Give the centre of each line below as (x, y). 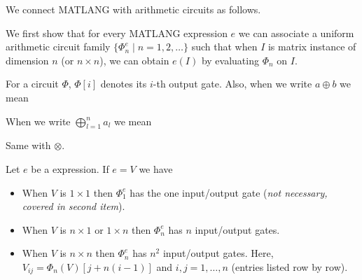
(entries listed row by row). (290, 266)
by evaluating (230, 60)
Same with (28, 145)
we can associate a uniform (296, 33)
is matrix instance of (312, 47)
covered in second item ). (74, 206)
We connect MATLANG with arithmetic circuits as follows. (133, 9)
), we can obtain (134, 60)
